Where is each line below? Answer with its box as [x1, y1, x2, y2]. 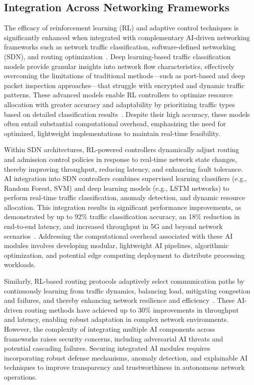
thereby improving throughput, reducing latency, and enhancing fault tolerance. [4, 163, 243, 174]
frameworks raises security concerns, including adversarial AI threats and [4, 333, 223, 343]
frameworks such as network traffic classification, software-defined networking [4, 42, 236, 52]
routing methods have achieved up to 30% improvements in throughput [24, 304, 239, 315]
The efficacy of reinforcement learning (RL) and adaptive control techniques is [4, 23, 239, 33]
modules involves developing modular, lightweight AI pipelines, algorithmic [4, 240, 229, 250]
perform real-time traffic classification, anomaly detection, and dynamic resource [4, 192, 245, 203]
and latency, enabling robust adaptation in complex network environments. [4, 314, 229, 324]
